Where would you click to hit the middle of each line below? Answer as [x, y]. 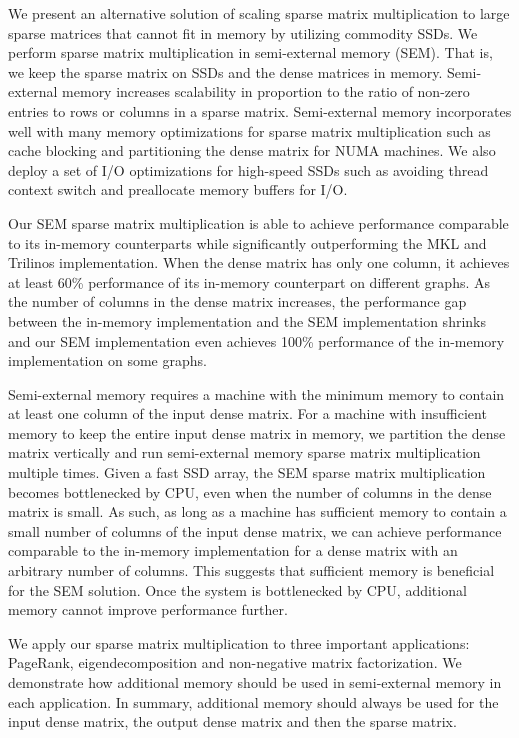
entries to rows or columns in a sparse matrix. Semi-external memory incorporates [260, 110]
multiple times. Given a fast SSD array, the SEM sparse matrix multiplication [247, 472]
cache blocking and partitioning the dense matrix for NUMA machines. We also [252, 150]
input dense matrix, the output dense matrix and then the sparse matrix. [232, 721]
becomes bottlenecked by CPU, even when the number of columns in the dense [250, 491]
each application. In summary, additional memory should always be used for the [253, 701]
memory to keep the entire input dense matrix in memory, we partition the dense [257, 432]
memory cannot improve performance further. [148, 609]
